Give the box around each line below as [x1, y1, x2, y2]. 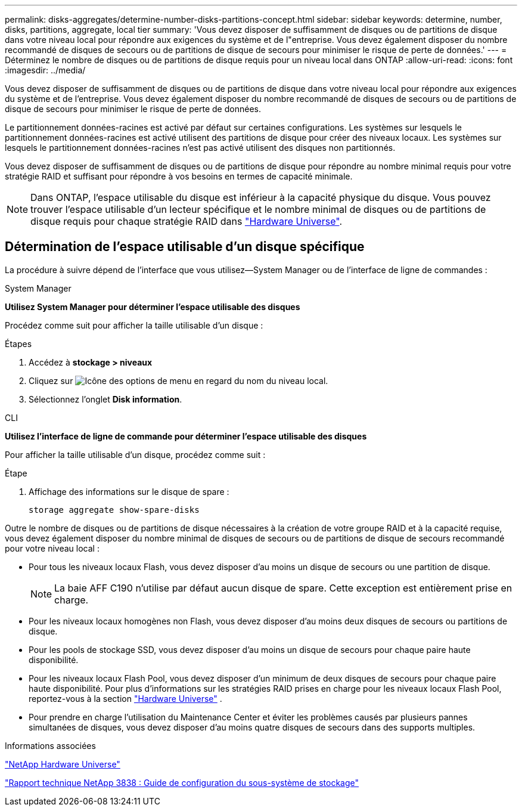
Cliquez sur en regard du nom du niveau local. [29, 375, 328, 386]
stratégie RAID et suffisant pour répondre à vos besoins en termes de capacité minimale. [5, 171, 353, 181]
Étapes [5, 338, 32, 349]
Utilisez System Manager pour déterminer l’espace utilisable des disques [5, 301, 300, 312]
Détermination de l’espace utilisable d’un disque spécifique [5, 239, 365, 255]
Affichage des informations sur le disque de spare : [29, 486, 229, 497]
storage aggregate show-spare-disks [29, 504, 200, 515]
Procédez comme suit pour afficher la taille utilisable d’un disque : [5, 320, 263, 330]
